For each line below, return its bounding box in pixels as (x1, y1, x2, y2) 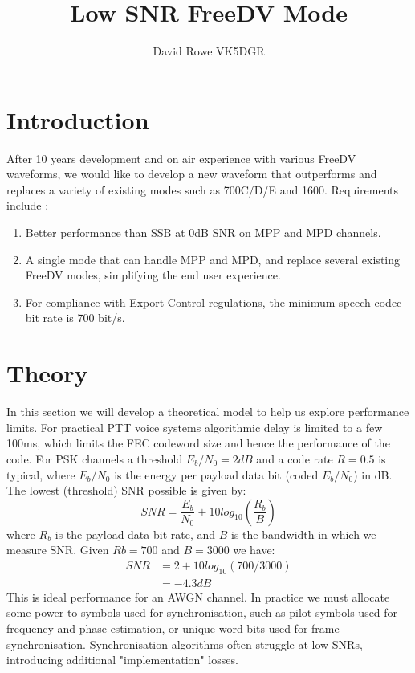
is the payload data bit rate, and (55, 525, 216, 542)
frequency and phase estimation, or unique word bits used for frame (6, 619, 340, 636)
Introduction (6, 103, 149, 136)
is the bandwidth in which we (230, 525, 376, 542)
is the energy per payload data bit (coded (114, 466, 319, 483)
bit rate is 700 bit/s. (25, 309, 125, 326)
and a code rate (256, 450, 333, 467)
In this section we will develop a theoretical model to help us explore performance (6, 403, 409, 420)
